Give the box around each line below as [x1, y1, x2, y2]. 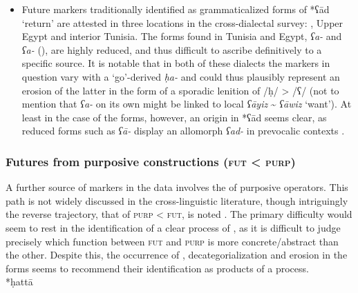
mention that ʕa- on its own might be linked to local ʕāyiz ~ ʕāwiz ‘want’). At [21, 97, 352, 111]
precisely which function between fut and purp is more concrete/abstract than [6, 234, 339, 248]
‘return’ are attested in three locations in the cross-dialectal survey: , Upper [21, 15, 343, 30]
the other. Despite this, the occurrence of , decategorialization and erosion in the [6, 247, 348, 262]
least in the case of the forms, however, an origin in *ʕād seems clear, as [21, 110, 327, 124]
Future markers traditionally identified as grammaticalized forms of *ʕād [21, 2, 330, 16]
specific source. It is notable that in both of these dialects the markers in [21, 56, 330, 70]
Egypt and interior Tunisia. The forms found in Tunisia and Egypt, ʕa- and [21, 29, 342, 43]
